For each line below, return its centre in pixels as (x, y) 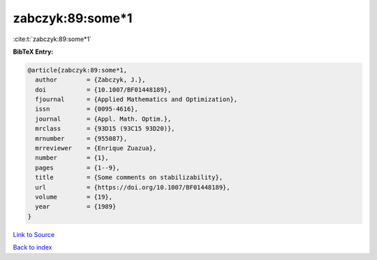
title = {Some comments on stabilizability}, (129, 177)
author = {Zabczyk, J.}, (90, 80)
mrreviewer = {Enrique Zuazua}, (96, 148)
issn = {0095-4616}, (87, 109)
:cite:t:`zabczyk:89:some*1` (52, 39)
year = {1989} (76, 207)
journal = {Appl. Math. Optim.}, (103, 119)
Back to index (32, 247)
